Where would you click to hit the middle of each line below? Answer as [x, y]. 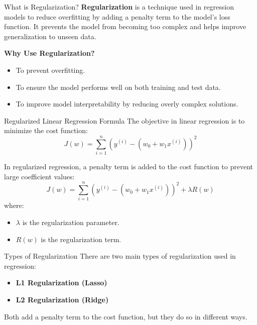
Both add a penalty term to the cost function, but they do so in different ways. [126, 316]
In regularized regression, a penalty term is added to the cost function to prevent [128, 167]
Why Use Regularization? [49, 53]
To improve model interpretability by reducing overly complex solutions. [127, 104]
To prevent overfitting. [50, 70]
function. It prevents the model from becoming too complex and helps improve [125, 26]
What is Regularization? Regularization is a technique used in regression [119, 7]
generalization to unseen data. [50, 36]
